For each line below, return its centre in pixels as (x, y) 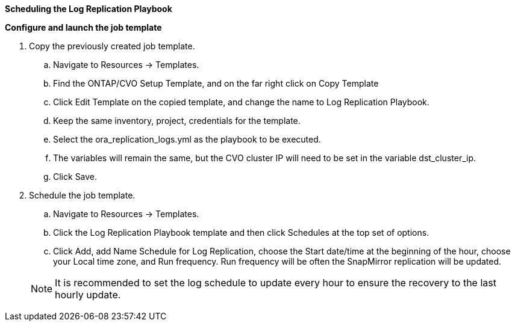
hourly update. (88, 295)
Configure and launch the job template (83, 27)
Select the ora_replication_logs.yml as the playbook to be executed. (187, 139)
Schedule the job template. (82, 195)
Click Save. (75, 177)
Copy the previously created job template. (112, 46)
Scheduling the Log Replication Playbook (89, 9)
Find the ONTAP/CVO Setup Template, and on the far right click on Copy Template (216, 83)
